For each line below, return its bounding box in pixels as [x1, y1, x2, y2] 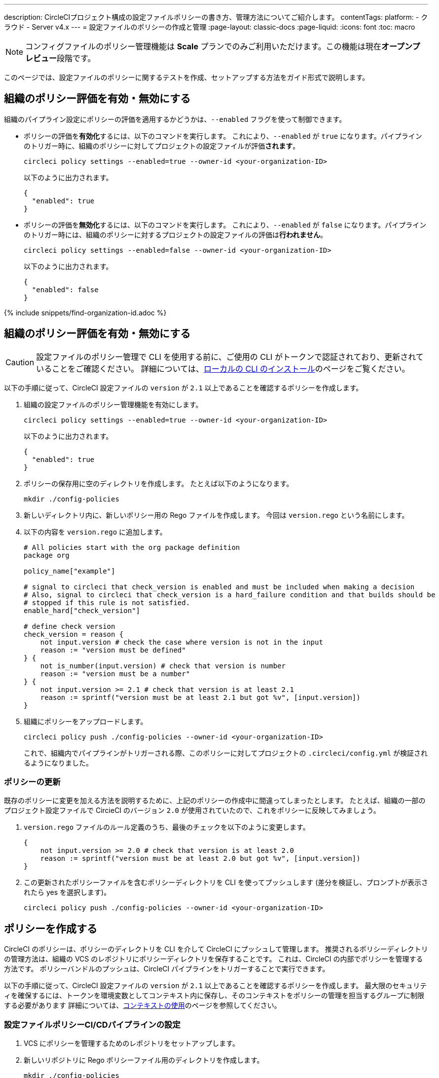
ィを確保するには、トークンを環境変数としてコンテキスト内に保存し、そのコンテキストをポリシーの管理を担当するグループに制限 [4, 991, 424, 1000]
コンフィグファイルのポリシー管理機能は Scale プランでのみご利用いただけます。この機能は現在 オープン [25, 41, 412, 51]
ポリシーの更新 [4, 777, 61, 787]
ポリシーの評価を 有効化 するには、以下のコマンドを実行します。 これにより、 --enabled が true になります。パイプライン [24, 131, 422, 140]
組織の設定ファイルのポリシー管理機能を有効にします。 [24, 400, 203, 409]
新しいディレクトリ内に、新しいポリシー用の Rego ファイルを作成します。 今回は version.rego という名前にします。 [24, 510, 409, 519]
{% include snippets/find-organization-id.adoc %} [4, 308, 167, 317]
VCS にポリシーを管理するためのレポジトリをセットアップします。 [24, 1039, 239, 1048]
